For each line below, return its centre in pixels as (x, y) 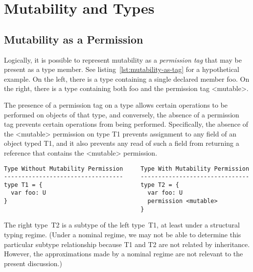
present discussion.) (33, 263)
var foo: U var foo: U (97, 193)
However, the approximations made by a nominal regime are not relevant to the (124, 254)
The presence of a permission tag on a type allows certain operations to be (116, 104)
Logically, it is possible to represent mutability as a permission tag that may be (123, 59)
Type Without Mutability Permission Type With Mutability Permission (127, 169)
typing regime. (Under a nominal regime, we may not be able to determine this (123, 235)
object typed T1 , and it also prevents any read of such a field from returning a (122, 143)
